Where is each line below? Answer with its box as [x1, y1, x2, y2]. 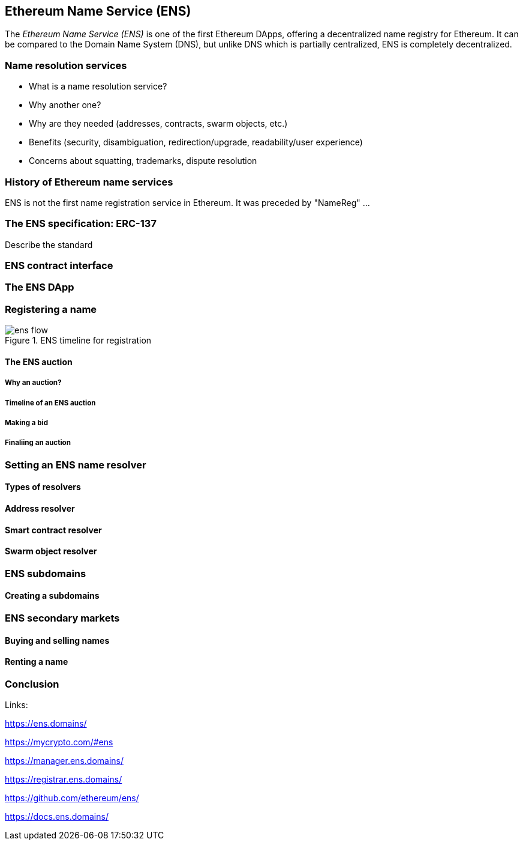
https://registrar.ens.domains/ [5, 774, 122, 785]
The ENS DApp [5, 281, 74, 294]
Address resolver [5, 503, 75, 513]
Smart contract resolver [5, 524, 102, 535]
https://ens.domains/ [5, 718, 87, 729]
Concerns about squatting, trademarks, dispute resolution [29, 156, 257, 166]
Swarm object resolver [5, 546, 97, 557]
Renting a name [5, 656, 68, 667]
